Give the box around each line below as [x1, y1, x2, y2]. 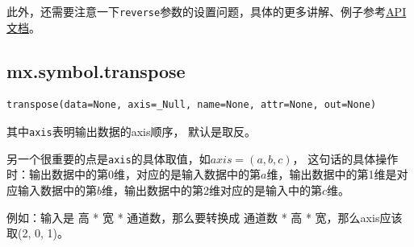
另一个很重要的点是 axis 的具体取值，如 [6, 150, 211, 167]
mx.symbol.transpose [6, 58, 186, 83]
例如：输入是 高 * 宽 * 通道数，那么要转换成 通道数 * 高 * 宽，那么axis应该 [6, 208, 403, 225]
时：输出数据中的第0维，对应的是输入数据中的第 [6, 166, 261, 183]
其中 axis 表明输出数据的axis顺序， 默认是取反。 [6, 123, 257, 140]
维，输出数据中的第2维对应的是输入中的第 [102, 181, 323, 198]
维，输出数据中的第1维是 [266, 166, 397, 183]
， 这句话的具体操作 [292, 150, 399, 167]
